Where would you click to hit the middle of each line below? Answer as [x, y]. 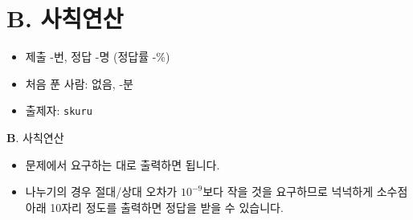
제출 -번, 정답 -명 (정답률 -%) [98, 57]
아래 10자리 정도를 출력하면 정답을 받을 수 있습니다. [154, 207]
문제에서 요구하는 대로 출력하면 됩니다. [123, 164]
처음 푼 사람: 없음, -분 [79, 83]
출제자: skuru [59, 110]
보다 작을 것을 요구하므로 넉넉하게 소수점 [305, 191]
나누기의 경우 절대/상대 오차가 [101, 191]
